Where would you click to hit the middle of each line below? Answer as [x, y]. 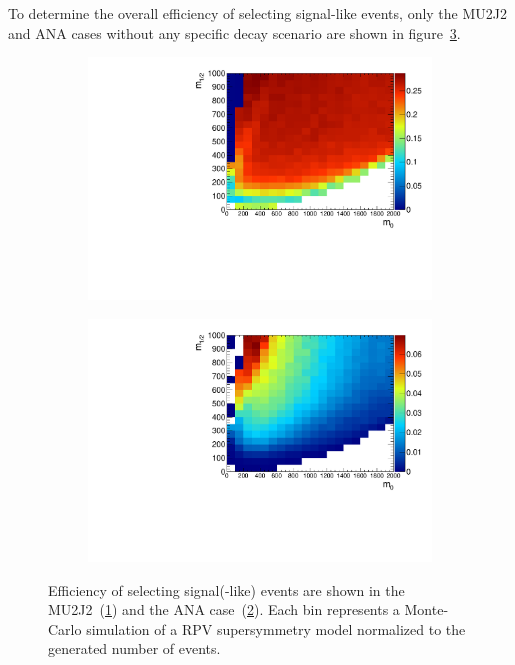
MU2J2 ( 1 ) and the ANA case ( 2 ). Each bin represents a [224, 609]
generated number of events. [134, 648]
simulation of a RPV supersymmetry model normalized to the [276, 628]
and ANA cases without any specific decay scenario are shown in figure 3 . [234, 32]
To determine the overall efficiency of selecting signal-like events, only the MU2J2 [257, 13]
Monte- [426, 609]
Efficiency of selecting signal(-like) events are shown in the [226, 589]
